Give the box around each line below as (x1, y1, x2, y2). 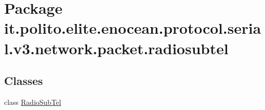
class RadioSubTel (4, 96, 62, 107)
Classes (4, 73, 43, 89)
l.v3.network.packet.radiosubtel (4, 37, 229, 58)
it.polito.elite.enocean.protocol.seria (4, 17, 261, 38)
